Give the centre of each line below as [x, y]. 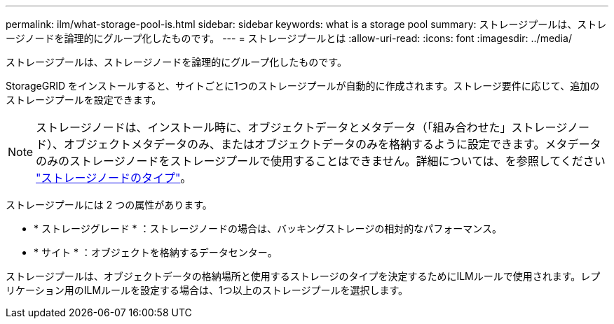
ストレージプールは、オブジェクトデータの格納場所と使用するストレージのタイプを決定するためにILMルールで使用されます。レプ [303, 276]
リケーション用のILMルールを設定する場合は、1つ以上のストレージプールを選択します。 [207, 290]
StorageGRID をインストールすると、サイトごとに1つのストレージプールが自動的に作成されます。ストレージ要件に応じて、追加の [303, 86]
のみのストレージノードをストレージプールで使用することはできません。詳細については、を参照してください [321, 161]
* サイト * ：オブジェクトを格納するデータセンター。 [156, 252]
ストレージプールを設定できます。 [84, 100]
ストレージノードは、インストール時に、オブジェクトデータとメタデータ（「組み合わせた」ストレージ [301, 127]
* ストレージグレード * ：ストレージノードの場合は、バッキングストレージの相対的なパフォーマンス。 [268, 228]
